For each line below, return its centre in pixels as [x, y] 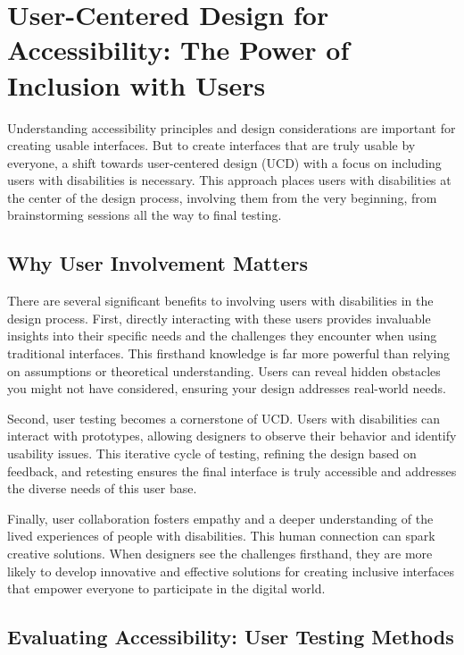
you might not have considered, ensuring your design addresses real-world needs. [227, 388]
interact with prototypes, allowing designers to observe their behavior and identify [232, 436]
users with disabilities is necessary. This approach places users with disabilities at [229, 180]
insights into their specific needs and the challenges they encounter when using [222, 336]
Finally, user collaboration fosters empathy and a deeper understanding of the [220, 518]
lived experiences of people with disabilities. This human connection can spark [221, 536]
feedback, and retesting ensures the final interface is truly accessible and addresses [232, 470]
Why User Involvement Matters [157, 263]
